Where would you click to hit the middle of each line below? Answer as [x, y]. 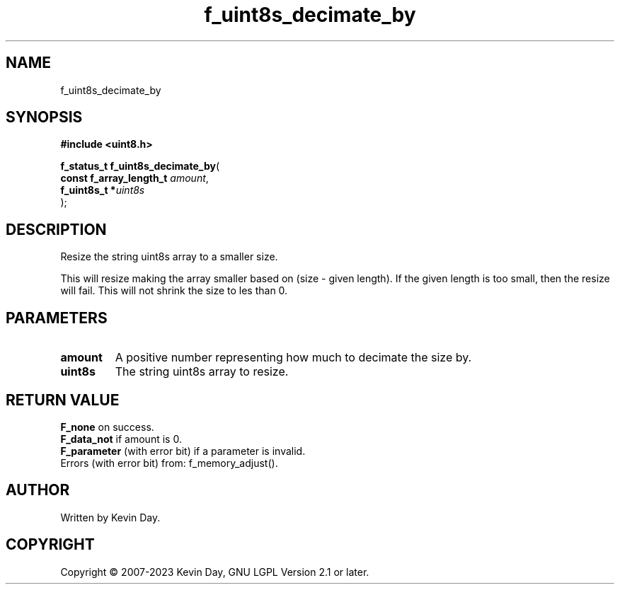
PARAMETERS [57, 318]
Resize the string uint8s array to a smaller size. [169, 257]
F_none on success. [107, 427]
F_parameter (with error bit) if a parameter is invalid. [183, 451]
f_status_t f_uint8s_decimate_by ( [140, 166]
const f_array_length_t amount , [134, 178]
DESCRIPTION [56, 229]
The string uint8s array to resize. [202, 372]
